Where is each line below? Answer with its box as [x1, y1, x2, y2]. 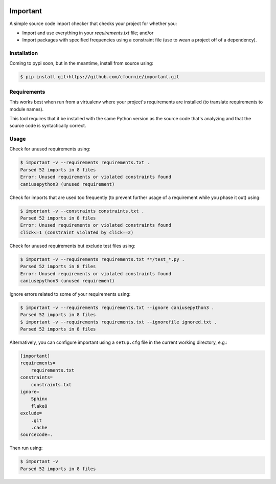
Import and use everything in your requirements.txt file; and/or [22, 30, 154, 36]
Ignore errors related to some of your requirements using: [9, 291, 131, 297]
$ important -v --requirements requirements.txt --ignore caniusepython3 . [20, 304, 215, 311]
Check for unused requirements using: [9, 146, 90, 152]
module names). [9, 106, 44, 112]
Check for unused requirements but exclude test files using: [9, 243, 135, 249]
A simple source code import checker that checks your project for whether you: [9, 20, 177, 27]
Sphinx [31, 396, 48, 402]
